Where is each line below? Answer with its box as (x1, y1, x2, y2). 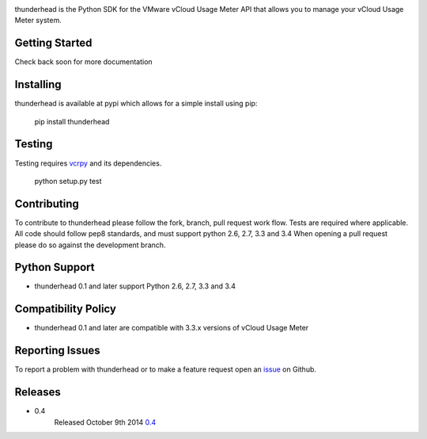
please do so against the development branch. (14, 240, 166, 250)
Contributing (14, 197, 79, 210)
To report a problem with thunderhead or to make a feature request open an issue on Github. (14, 365, 316, 374)
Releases (14, 385, 61, 399)
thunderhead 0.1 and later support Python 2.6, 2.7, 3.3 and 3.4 (34, 281, 236, 291)
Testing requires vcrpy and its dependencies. (14, 158, 162, 168)
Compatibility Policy (14, 302, 116, 316)
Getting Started (14, 36, 93, 50)
